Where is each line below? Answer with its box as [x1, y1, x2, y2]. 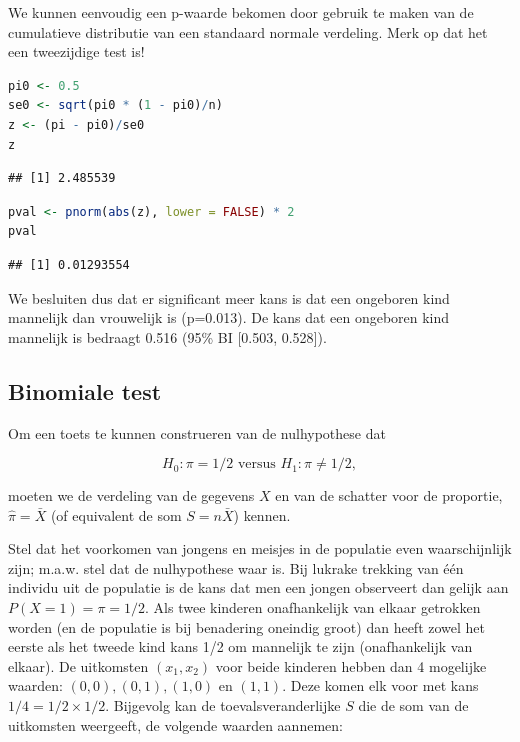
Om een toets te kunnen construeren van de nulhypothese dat [8, 422, 386, 443]
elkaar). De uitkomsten [8, 655, 149, 676]
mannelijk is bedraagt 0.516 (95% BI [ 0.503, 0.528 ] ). [8, 326, 327, 347]
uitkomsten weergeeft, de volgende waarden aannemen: [8, 714, 343, 735]
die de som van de [358, 695, 469, 716]
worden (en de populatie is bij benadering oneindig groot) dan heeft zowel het [8, 616, 486, 637]
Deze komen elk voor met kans [290, 675, 479, 696]
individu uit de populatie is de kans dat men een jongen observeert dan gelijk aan [8, 577, 509, 598]
